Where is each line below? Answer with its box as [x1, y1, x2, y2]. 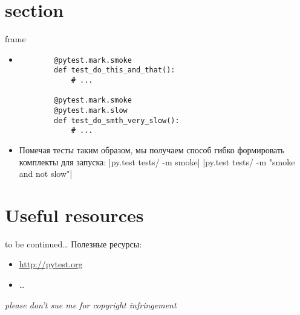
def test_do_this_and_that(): [54, 66, 175, 75]
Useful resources [5, 202, 144, 227]
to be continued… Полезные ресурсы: [5, 237, 142, 250]
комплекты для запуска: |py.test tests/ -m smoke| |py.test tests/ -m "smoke [19, 155, 295, 168]
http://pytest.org [19, 258, 83, 270]
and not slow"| [19, 167, 73, 180]
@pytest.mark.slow [54, 106, 128, 115]
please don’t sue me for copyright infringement [5, 298, 177, 311]
